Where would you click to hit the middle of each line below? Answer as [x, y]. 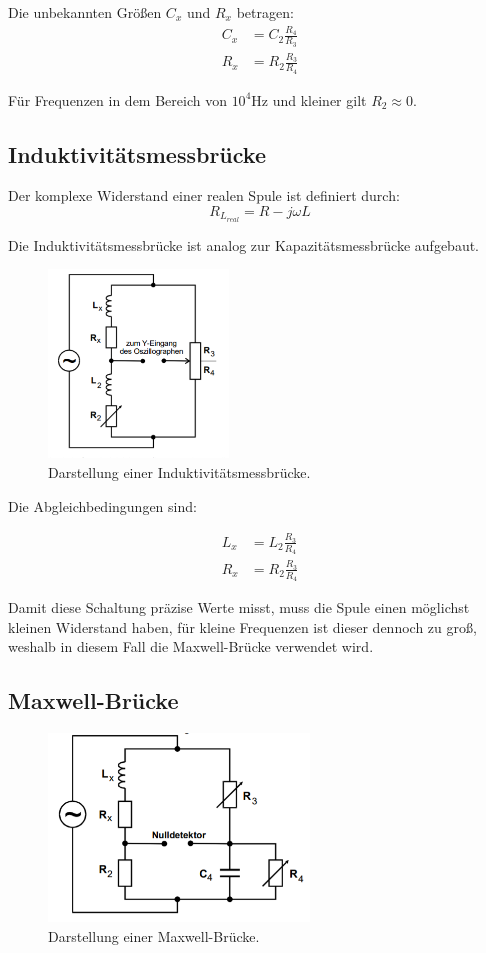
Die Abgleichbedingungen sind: [102, 505]
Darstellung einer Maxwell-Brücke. [154, 935]
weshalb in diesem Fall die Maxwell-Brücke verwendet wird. [191, 646]
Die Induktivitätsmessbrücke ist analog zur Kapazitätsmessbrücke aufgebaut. [244, 244]
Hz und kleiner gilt [309, 99]
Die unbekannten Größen [85, 12]
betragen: [265, 12]
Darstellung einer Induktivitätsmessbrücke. [179, 471]
